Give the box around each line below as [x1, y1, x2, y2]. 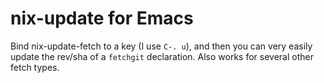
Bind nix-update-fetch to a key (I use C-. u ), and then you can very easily [10, 40, 313, 52]
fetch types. [10, 61, 60, 73]
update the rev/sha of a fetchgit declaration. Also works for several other [10, 50, 314, 62]
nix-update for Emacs [10, 7, 194, 30]
